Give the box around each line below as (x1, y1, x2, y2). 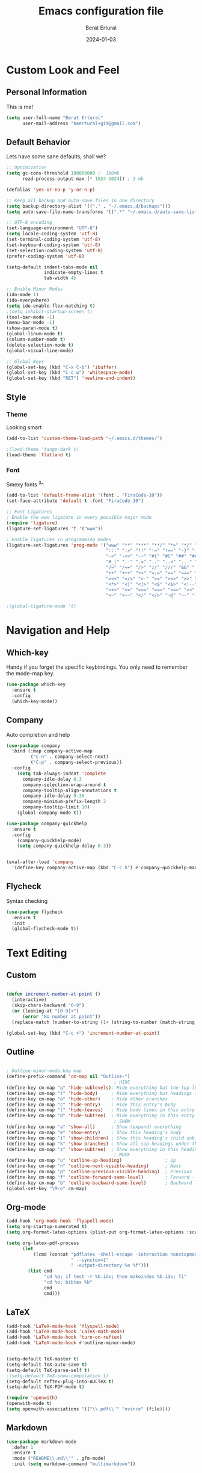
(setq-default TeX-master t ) (6, 1356, 79, 1362)
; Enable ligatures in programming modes (6, 536, 112, 542)
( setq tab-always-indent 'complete (17, 771, 106, 777)
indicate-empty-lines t (44, 270, 103, 276)
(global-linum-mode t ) (6, 331, 63, 337)
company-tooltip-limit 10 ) (22, 804, 90, 810)
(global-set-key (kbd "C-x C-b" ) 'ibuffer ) (6, 364, 117, 370)
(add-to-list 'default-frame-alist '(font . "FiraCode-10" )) (6, 492, 163, 498)
